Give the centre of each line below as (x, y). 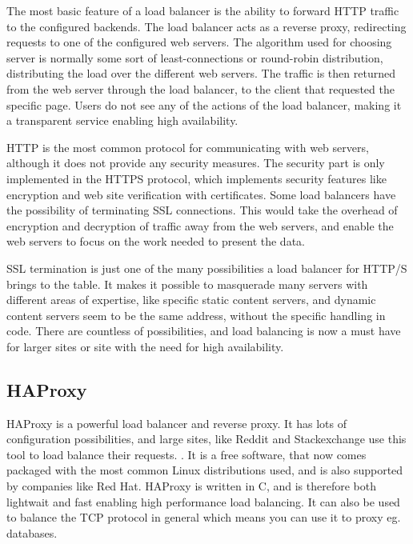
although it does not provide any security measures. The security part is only (196, 163)
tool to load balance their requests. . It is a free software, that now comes (186, 454)
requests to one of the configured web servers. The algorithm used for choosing (199, 42)
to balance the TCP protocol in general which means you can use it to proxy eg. (204, 517)
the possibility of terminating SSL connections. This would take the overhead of (202, 210)
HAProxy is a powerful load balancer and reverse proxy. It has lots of (177, 423)
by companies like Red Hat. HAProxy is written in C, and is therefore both (191, 486)
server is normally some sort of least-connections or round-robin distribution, (195, 57)
